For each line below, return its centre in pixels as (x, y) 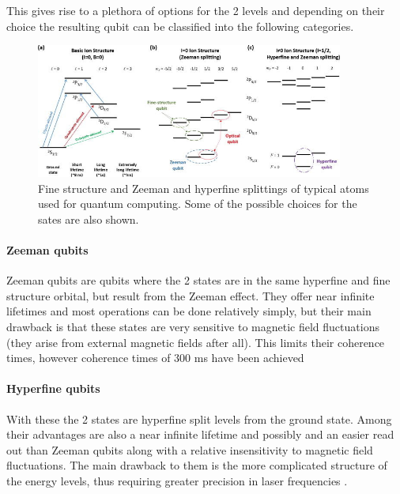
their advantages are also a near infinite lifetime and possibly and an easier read (200, 434)
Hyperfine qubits (53, 388)
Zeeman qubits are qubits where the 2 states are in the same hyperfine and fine (198, 280)
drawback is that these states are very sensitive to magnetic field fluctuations (193, 326)
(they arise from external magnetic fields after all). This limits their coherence (196, 342)
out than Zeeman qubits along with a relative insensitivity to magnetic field (190, 449)
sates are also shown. (89, 219)
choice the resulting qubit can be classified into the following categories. (180, 26)
